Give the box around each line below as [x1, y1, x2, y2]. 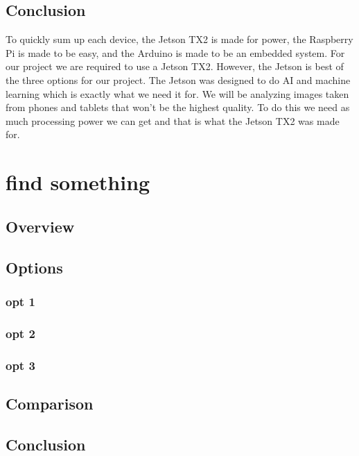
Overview [6, 215, 75, 237]
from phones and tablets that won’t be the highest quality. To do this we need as [6, 100, 350, 115]
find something [6, 168, 150, 196]
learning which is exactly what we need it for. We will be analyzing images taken [6, 86, 349, 101]
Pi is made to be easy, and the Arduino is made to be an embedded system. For [6, 45, 345, 60]
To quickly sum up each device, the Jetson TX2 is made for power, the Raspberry [6, 32, 353, 47]
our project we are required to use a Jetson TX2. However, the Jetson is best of [6, 59, 344, 74]
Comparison [6, 392, 94, 414]
